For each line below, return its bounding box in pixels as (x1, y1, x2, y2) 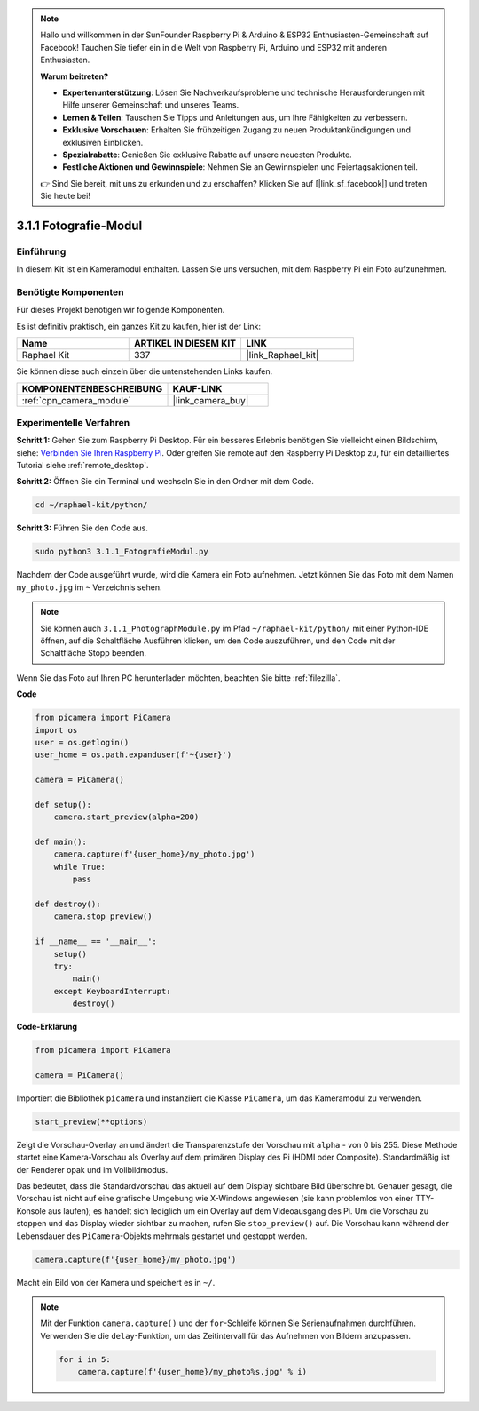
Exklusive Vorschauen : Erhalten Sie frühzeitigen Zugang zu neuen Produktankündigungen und (62, 124, 412, 135)
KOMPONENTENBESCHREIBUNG (21, 382, 163, 395)
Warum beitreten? (40, 71, 109, 82)
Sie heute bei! (40, 191, 90, 202)
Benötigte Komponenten (16, 286, 124, 298)
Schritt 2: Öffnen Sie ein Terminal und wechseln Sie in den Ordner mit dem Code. (16, 476, 314, 487)
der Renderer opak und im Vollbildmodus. (16, 1164, 169, 1175)
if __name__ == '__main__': (35, 937, 157, 946)
